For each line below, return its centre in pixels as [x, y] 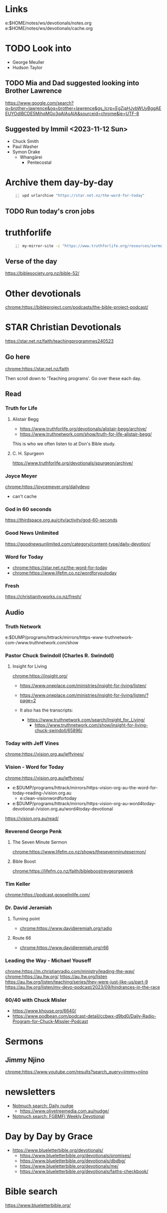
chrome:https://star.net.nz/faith [37, 369]
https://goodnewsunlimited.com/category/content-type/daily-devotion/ [78, 544]
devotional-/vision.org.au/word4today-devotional [63, 809]
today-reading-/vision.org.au [42, 793]
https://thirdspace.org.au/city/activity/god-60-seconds [61, 520]
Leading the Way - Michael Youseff [48, 961]
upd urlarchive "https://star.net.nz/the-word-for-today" [83, 196]
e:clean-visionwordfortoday [48, 798]
